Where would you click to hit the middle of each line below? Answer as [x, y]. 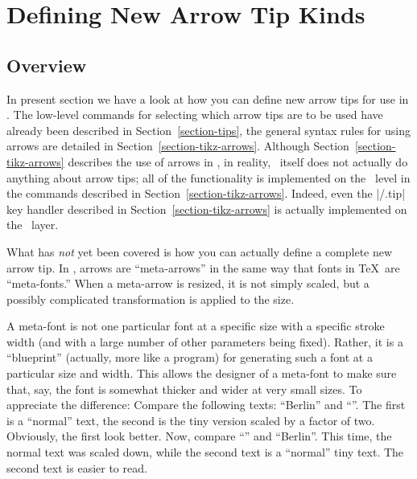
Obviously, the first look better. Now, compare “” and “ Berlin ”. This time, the [199, 436]
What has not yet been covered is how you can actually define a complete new [200, 251]
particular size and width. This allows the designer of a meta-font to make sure [202, 373]
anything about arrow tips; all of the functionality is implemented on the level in [208, 177]
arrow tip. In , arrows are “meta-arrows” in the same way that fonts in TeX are [203, 267]
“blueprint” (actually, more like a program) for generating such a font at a [190, 357]
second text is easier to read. [77, 467]
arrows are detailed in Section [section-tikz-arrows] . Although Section [178, 146]
